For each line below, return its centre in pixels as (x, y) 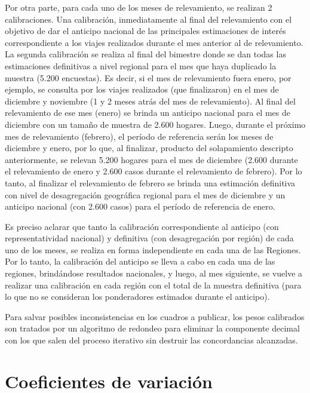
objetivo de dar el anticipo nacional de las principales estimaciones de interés (145, 31)
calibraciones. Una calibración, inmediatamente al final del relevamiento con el (148, 19)
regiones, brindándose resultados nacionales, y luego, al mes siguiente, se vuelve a (154, 273)
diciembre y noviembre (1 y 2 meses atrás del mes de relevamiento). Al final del (150, 101)
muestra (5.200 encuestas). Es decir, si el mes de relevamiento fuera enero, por (148, 77)
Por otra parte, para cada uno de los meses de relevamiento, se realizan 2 (139, 7)
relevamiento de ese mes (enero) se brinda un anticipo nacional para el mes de (148, 113)
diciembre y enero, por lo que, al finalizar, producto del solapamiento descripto (149, 148)
